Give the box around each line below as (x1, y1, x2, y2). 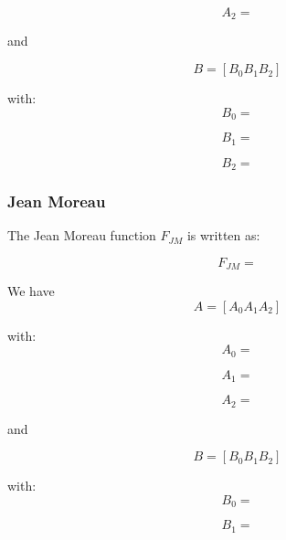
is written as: (186, 226, 260, 245)
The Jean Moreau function (7, 226, 156, 245)
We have (7, 281, 55, 301)
